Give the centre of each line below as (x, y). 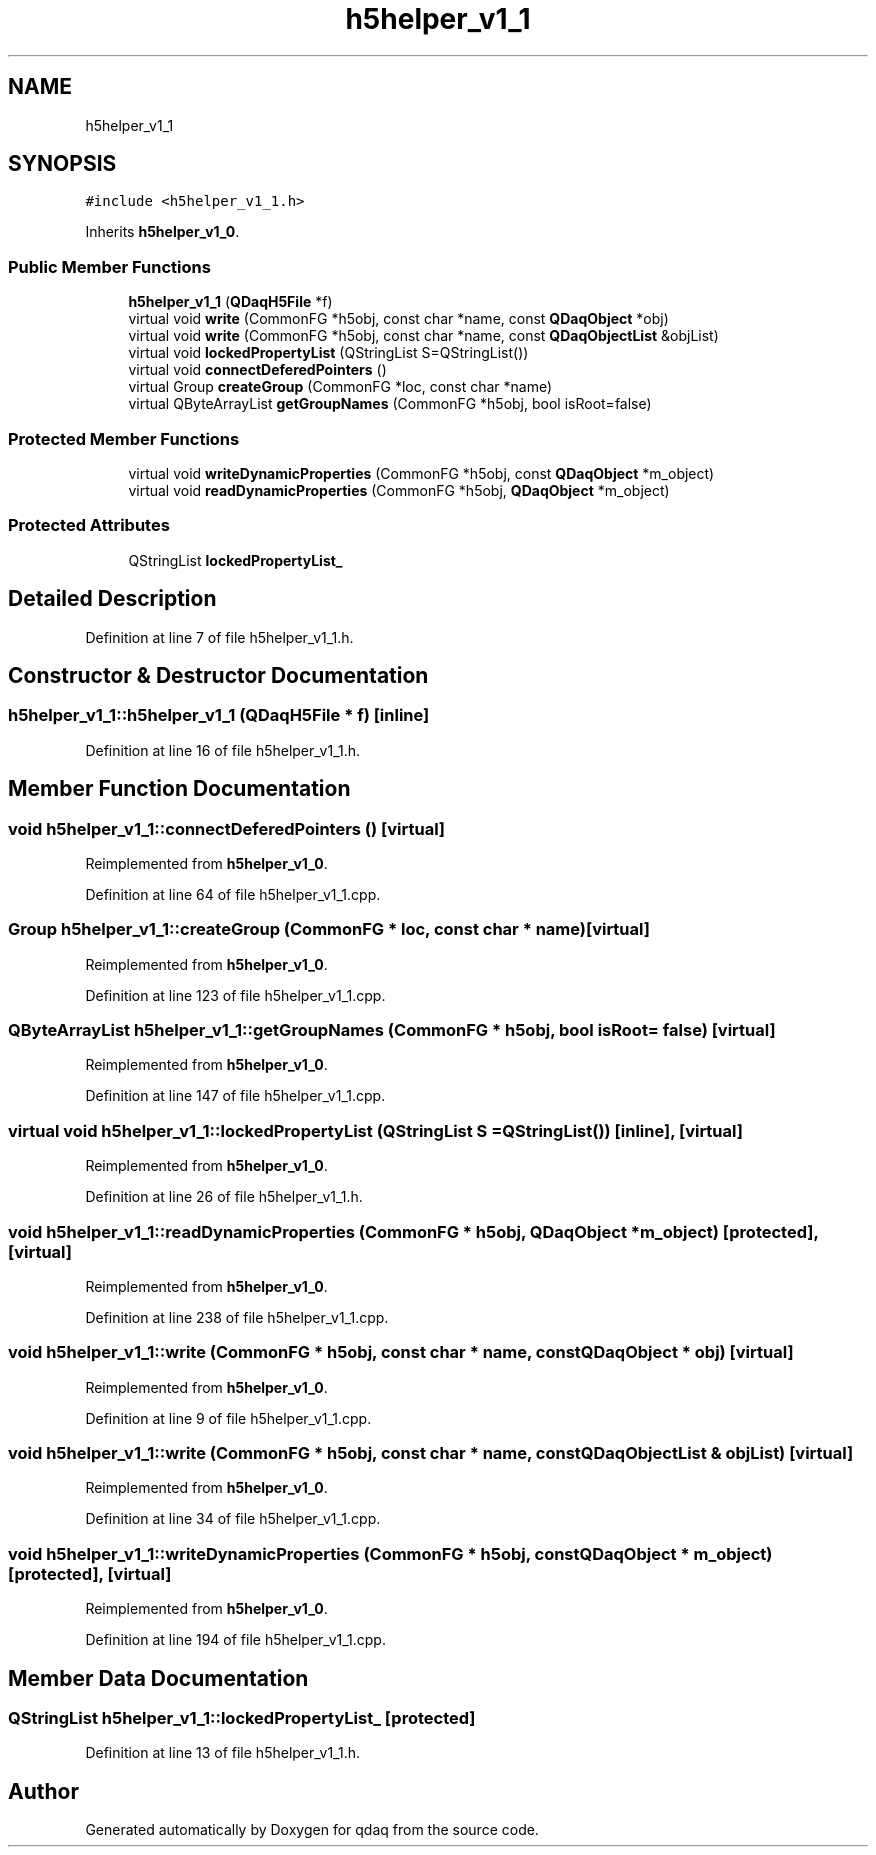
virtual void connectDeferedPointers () (257, 370)
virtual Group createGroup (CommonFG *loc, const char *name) (340, 387)
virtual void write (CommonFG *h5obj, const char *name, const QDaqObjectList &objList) (423, 336)
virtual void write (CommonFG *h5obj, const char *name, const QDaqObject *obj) (398, 319)
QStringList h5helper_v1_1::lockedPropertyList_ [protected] (242, 1718)
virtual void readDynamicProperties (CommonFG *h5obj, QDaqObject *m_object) (399, 490)
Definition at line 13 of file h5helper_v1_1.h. (223, 1753)
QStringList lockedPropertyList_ (235, 560)
